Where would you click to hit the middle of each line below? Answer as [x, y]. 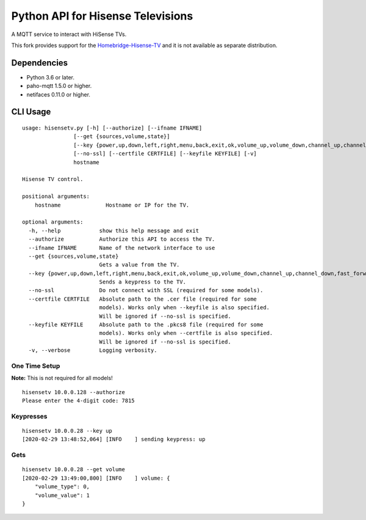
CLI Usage [31, 112]
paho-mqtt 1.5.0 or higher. [59, 86]
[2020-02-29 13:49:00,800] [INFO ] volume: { [96, 478]
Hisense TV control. [53, 179]
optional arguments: [53, 222]
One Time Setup [36, 365]
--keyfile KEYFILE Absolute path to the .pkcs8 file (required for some [146, 325]
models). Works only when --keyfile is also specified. [185, 308]
